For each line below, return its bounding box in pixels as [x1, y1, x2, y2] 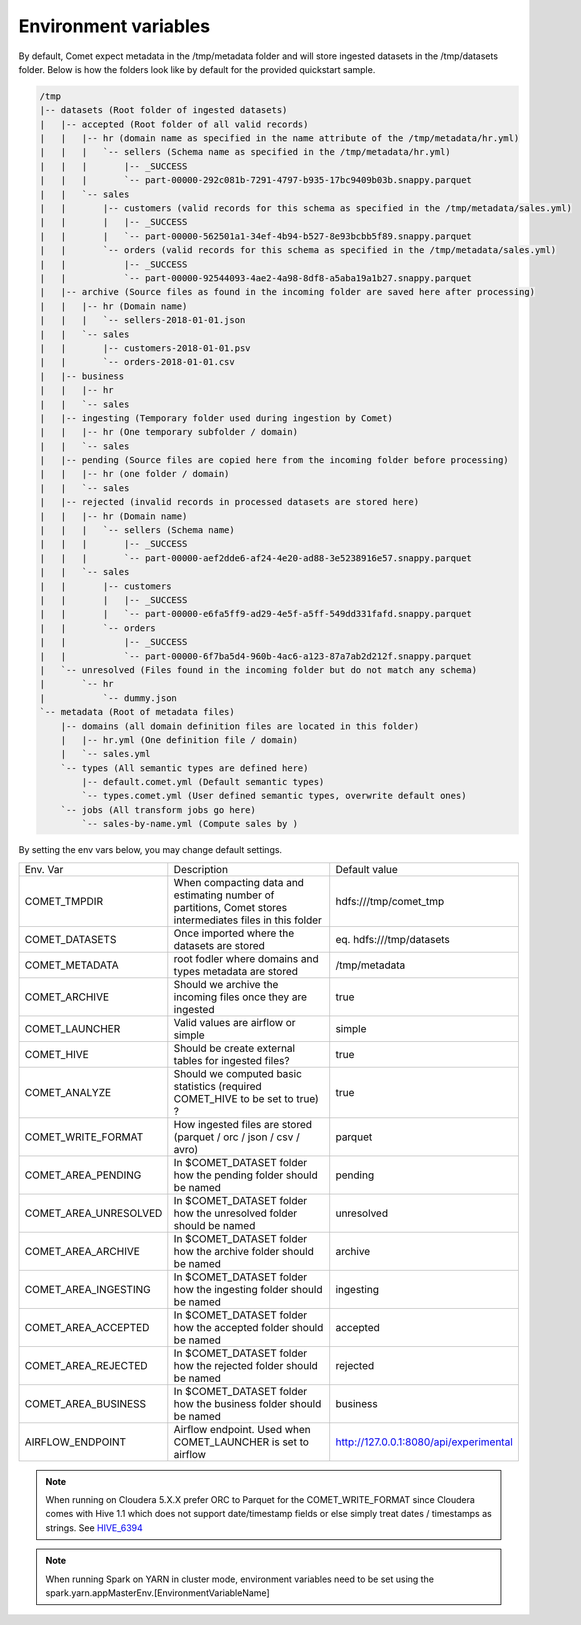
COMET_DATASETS [24, 932, 117, 946]
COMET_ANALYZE [24, 1085, 112, 1099]
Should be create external [173, 1041, 295, 1055]
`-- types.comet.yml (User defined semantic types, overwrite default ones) [81, 790, 467, 802]
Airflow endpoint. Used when [173, 1422, 312, 1436]
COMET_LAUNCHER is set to [173, 1435, 310, 1449]
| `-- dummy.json [39, 692, 177, 704]
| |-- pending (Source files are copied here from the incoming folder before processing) [39, 455, 509, 466]
